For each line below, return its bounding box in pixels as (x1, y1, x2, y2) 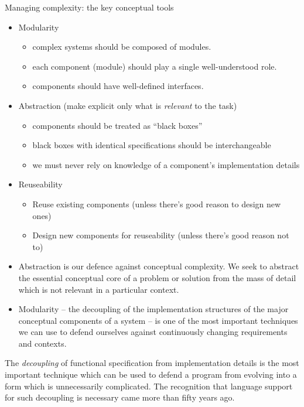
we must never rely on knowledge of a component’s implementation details (32, 158, 300, 170)
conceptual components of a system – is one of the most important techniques (18, 314, 298, 326)
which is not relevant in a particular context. (18, 283, 179, 295)
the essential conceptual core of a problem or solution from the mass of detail (18, 271, 296, 283)
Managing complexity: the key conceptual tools (5, 1, 174, 13)
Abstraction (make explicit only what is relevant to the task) (18, 99, 237, 111)
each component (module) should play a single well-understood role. (32, 60, 277, 72)
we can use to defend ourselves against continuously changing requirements (18, 326, 288, 338)
